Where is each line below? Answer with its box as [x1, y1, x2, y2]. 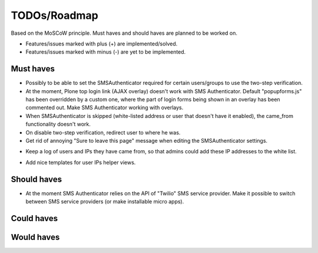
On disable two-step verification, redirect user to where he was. [25, 129, 181, 136]
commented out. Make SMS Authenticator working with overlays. [25, 104, 184, 111]
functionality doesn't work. [25, 121, 91, 128]
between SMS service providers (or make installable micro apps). [25, 198, 184, 205]
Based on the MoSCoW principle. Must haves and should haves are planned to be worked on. [11, 29, 238, 37]
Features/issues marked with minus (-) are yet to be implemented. [25, 48, 186, 55]
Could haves [11, 213, 58, 224]
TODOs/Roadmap [11, 9, 98, 22]
